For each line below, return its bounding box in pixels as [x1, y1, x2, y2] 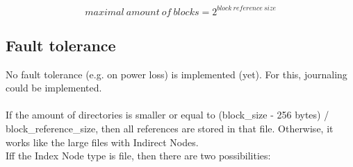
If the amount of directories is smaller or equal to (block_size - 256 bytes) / [6, 107, 329, 122]
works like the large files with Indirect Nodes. [6, 134, 199, 149]
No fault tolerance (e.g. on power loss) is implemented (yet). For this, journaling [6, 67, 347, 81]
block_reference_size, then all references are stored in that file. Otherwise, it [6, 121, 334, 136]
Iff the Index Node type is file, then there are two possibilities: [6, 148, 271, 163]
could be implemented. [6, 80, 102, 95]
